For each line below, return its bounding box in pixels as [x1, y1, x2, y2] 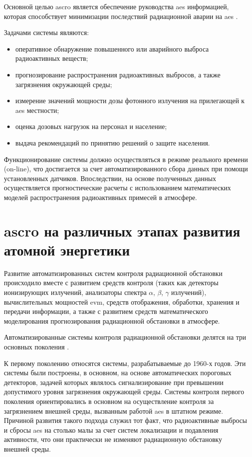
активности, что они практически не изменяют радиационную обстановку [4, 434, 222, 444]
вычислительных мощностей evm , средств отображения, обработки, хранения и [4, 296, 239, 307]
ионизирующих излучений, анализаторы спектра [4, 287, 147, 297]
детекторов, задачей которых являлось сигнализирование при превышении [4, 377, 224, 387]
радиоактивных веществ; [15, 53, 88, 63]
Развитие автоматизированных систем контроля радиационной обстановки [4, 268, 223, 278]
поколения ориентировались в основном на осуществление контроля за [4, 396, 214, 406]
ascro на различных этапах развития [4, 220, 240, 240]
